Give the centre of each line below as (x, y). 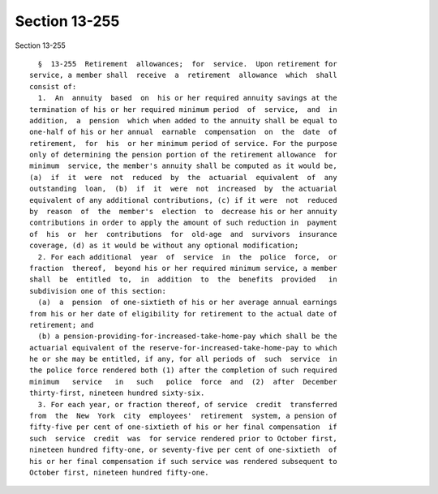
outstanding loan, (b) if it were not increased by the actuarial (183, 189)
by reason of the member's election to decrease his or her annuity (183, 212)
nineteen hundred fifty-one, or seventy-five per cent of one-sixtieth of (183, 450)
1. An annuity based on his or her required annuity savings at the (187, 98)
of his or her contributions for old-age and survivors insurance (183, 234)
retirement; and (62, 325)
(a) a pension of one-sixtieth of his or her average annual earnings (187, 303)
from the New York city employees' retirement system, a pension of (183, 416)
